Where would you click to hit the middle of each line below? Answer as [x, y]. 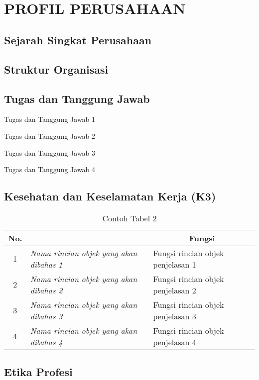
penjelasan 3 [175, 316]
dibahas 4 [46, 342]
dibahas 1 [46, 264]
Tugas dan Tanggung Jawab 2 [50, 136]
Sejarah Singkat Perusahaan [78, 40]
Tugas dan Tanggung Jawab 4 [50, 169]
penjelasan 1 [175, 264]
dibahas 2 [46, 290]
